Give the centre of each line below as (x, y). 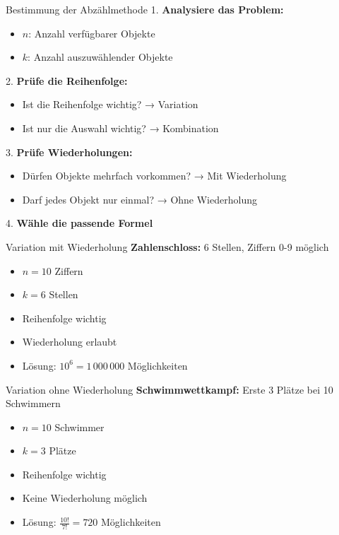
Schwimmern (33, 403)
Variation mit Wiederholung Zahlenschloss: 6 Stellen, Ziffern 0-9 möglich (167, 246)
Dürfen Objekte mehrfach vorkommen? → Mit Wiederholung (154, 176)
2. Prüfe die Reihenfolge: (67, 80)
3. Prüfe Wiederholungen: (69, 152)
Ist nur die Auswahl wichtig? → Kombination (120, 128)
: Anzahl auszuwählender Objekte (100, 57)
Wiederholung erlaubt (70, 342)
